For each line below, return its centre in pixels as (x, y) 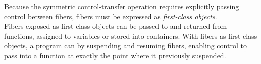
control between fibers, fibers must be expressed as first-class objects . (111, 16)
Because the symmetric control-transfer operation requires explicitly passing (122, 6)
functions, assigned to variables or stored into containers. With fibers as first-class (131, 36)
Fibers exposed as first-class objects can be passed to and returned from (116, 26)
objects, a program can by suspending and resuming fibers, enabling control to (125, 46)
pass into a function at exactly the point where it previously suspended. (115, 55)
